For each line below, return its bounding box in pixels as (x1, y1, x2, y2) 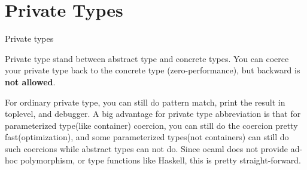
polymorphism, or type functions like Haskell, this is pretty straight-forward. (20, 154, 302, 166)
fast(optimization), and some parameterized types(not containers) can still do (5, 131, 289, 143)
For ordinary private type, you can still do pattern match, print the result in (5, 95, 285, 108)
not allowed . (5, 75, 56, 88)
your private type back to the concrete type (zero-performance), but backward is (5, 64, 300, 76)
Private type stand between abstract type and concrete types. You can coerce (5, 52, 289, 64)
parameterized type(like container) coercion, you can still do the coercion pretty (5, 119, 298, 131)
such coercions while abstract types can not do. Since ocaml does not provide (5, 142, 288, 154)
